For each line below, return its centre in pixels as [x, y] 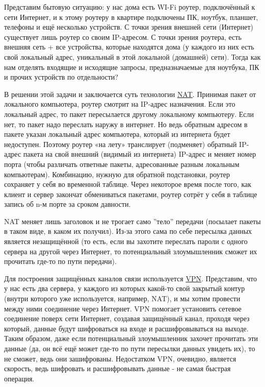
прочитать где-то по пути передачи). [60, 261]
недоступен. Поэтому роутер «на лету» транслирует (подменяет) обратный [121, 144]
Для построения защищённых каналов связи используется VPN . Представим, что [131, 278]
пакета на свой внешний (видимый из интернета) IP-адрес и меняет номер [140, 154]
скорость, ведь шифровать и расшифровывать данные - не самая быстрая [117, 368]
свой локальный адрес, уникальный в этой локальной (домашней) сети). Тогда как [132, 56]
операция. [19, 378]
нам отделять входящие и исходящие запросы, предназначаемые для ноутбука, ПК [132, 67]
